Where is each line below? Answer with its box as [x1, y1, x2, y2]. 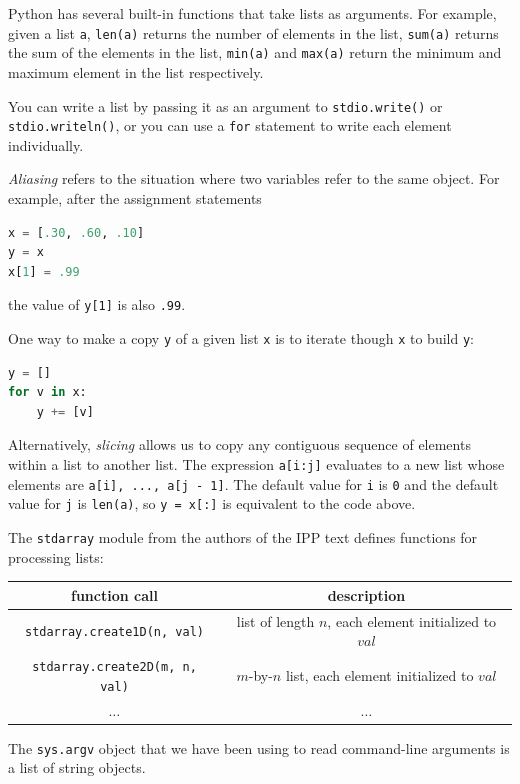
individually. [8, 134, 84, 155]
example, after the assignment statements [8, 188, 262, 208]
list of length [236, 610, 315, 631]
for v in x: [8, 385, 87, 400]
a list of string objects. [8, 757, 146, 778]
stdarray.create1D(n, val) [24, 625, 204, 640]
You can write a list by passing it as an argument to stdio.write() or [8, 95, 443, 116]
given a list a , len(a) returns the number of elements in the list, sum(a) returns [8, 22, 499, 43]
